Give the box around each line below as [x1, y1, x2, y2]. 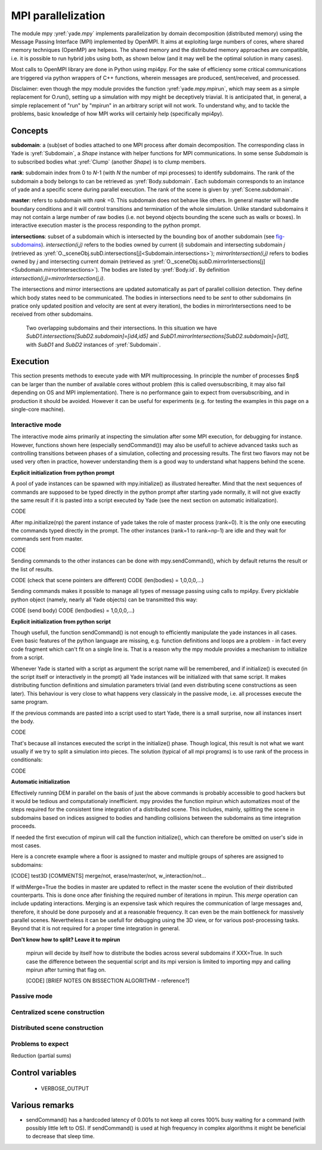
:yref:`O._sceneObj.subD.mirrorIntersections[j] [151, 258, 265, 265]
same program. [11, 699, 49, 706]
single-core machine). [11, 406, 66, 413]
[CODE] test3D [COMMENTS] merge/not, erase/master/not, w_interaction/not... [11, 872, 206, 880]
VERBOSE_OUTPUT [41, 1084, 89, 1092]
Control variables [11, 1068, 77, 1078]
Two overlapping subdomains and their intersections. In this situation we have [26, 324, 217, 331]
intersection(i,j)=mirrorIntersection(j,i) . [11, 275, 106, 282]
